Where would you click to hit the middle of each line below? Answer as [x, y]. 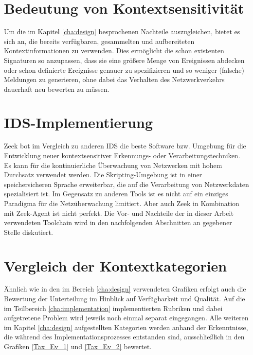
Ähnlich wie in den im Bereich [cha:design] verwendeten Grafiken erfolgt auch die [125, 289]
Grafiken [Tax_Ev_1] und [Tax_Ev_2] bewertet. [78, 346]
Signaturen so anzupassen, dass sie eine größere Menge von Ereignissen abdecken [124, 60]
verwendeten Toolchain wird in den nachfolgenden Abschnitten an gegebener [118, 222]
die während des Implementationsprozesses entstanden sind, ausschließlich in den [124, 337]
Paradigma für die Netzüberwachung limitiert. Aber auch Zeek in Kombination [122, 203]
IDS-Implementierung [79, 122]
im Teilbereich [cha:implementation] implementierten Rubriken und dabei [113, 308]
